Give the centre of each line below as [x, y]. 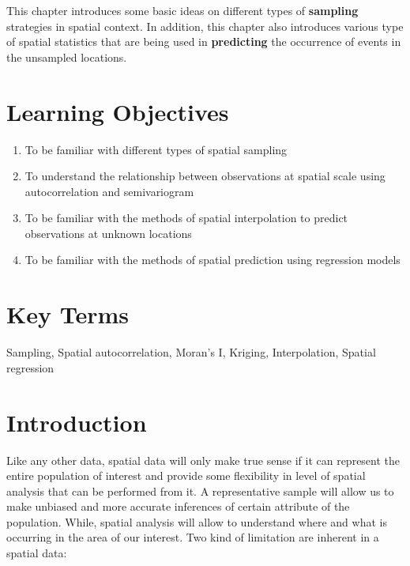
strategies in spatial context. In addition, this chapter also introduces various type [205, 26]
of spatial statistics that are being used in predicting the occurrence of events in [204, 42]
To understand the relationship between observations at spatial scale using [205, 176]
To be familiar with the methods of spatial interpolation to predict [186, 218]
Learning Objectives [118, 111]
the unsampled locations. [67, 57]
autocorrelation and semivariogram [109, 191]
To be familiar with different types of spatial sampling [156, 149]
